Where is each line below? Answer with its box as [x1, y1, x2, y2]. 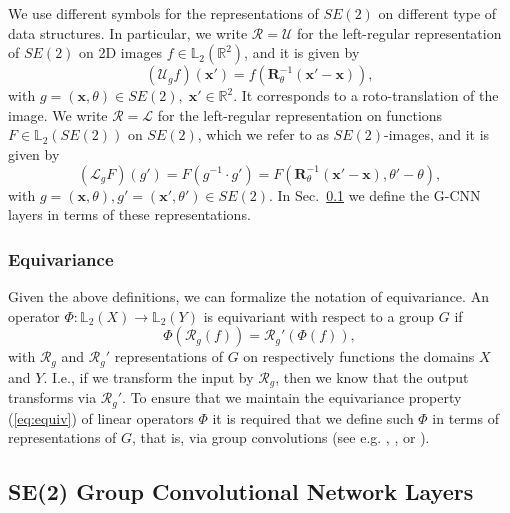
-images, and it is [384, 124, 490, 145]
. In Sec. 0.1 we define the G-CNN [268, 184, 481, 205]
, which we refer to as [197, 124, 329, 145]
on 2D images [79, 42, 163, 63]
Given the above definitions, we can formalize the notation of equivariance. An [8, 285, 489, 306]
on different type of [378, 3, 497, 23]
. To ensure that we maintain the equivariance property [122, 387, 462, 408]
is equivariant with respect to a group [203, 305, 435, 326]
